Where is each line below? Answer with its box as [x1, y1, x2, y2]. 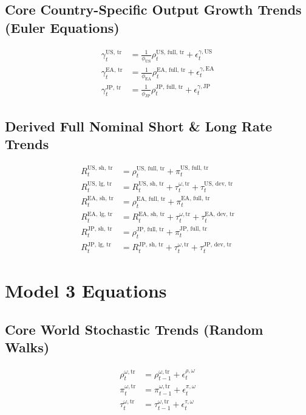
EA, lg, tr [87, 211, 113, 217]
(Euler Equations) [5, 18, 120, 37]
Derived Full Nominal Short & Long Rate [5, 116, 273, 135]
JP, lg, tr [87, 241, 111, 248]
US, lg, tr [87, 180, 112, 187]
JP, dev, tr [203, 241, 232, 248]
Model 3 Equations [5, 277, 167, 302]
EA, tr [105, 66, 123, 73]
